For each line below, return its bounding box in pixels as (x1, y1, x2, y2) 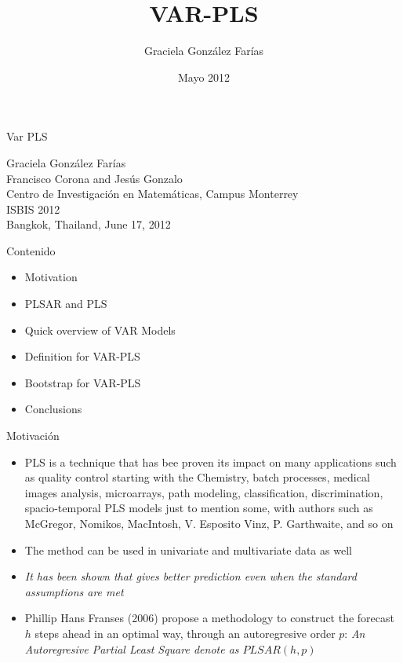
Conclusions (24, 401, 82, 417)
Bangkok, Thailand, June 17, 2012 (6, 216, 171, 233)
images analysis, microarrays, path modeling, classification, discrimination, (24, 484, 383, 500)
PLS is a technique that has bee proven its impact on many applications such (24, 453, 397, 470)
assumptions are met (24, 583, 124, 599)
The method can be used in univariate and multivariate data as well (24, 541, 352, 558)
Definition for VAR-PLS (24, 348, 140, 364)
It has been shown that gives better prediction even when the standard (24, 568, 357, 584)
